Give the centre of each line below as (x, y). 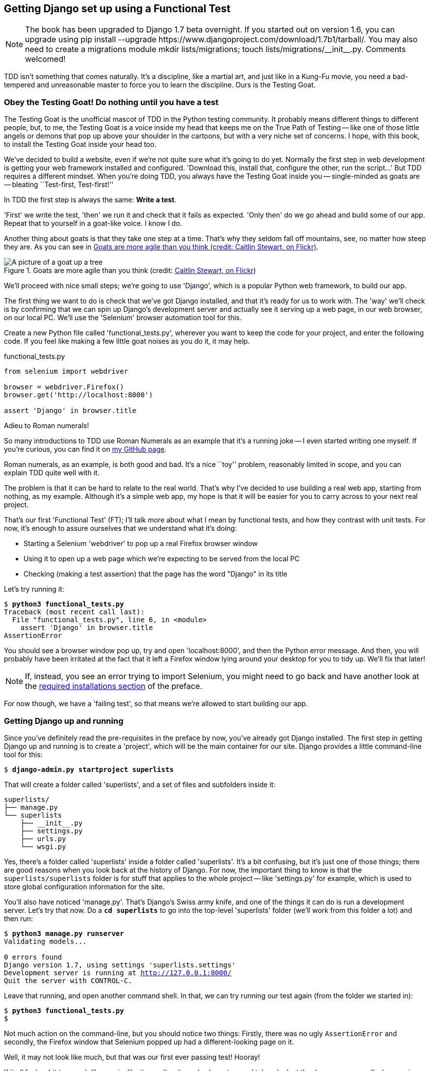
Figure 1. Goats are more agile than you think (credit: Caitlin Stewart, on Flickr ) (130, 271)
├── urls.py (43, 838)
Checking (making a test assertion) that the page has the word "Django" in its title (156, 574)
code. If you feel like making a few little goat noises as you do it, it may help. (127, 341)
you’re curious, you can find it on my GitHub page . (85, 449)
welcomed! (45, 59)
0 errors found (33, 957)
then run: (19, 918)
